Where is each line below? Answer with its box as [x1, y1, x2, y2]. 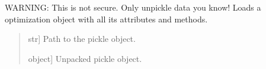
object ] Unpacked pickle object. [28, 52, 142, 64]
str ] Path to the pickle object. [28, 32, 136, 45]
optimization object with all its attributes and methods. [5, 12, 208, 25]
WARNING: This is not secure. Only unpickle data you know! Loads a [5, 1, 261, 13]
